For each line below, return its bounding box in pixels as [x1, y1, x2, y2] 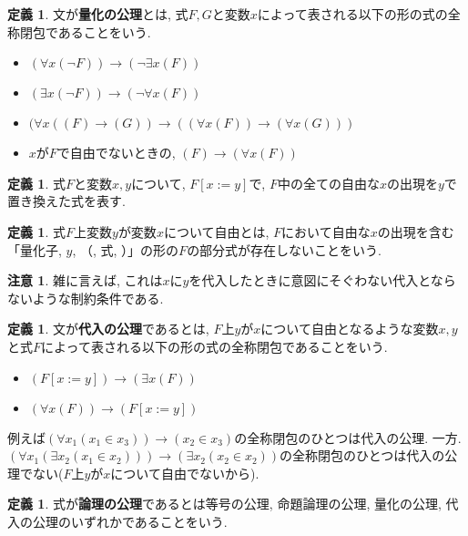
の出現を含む [377, 222, 454, 241]
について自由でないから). [110, 463, 259, 482]
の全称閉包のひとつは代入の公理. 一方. [234, 428, 462, 447]
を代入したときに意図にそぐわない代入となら [188, 271, 456, 290]
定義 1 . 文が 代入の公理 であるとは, [7, 319, 209, 338]
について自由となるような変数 [260, 319, 439, 338]
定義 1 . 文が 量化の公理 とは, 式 [7, 5, 188, 23]
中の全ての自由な [277, 173, 380, 192]
